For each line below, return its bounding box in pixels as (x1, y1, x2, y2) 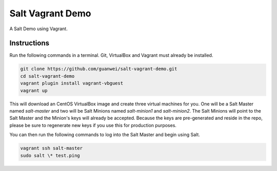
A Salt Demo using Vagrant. (9, 26, 68, 32)
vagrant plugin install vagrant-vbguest (20, 80, 123, 87)
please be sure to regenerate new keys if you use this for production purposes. (9, 122, 177, 128)
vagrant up (20, 88, 48, 93)
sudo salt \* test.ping (20, 153, 81, 158)
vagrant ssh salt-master (20, 145, 83, 151)
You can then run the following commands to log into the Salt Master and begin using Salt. (9, 132, 200, 138)
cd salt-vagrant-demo (20, 73, 75, 79)
